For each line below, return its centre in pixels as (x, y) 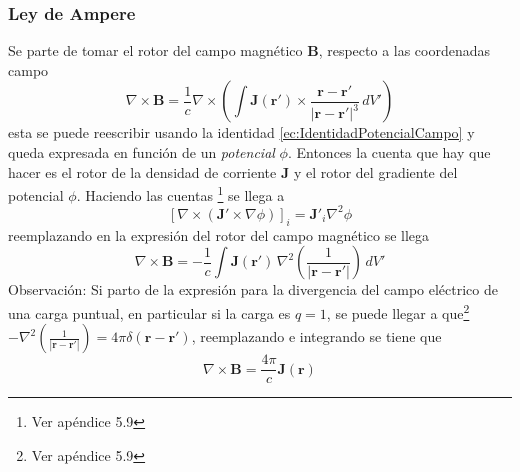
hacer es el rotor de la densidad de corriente (142, 171)
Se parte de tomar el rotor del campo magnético (155, 50)
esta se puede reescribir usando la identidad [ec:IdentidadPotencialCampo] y (241, 132)
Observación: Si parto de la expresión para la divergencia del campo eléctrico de (253, 289)
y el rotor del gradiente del (375, 171)
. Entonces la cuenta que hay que (389, 152)
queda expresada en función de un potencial (141, 152)
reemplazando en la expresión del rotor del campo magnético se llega (219, 234)
